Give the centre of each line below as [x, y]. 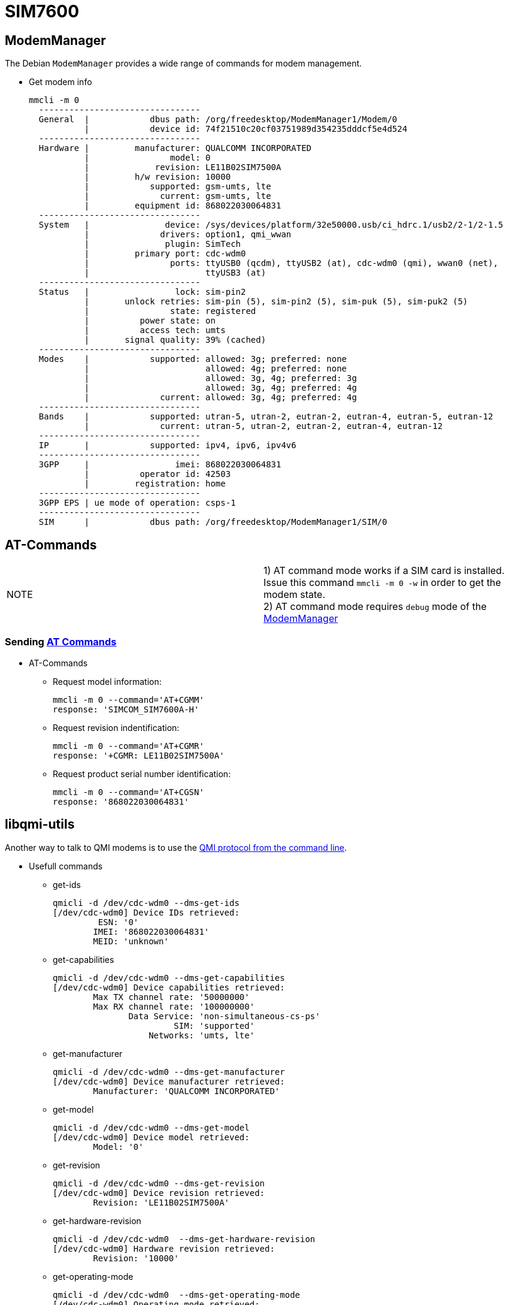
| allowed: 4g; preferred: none [216, 369]
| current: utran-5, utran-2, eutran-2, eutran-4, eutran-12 [263, 426]
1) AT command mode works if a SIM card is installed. [384, 571]
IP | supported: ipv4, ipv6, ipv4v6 [167, 445]
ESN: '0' [118, 922]
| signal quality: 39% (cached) [175, 340]
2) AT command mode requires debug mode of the [375, 607]
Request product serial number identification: [142, 774]
